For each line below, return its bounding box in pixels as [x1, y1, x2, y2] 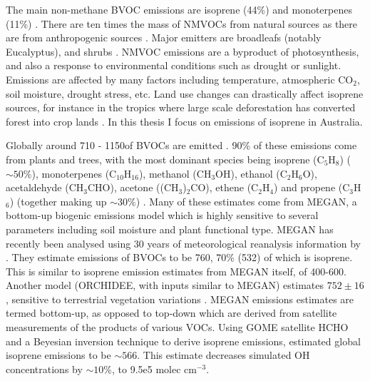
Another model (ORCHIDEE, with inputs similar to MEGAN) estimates [6, 278, 324, 293]
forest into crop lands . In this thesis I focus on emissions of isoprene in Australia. [6, 113, 363, 128]
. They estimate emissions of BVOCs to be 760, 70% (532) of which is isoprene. [6, 250, 353, 265]
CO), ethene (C [190, 180, 259, 195]
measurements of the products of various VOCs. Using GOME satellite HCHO [6, 320, 349, 335]
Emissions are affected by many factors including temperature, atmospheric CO [6, 71, 354, 86]
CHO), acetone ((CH [87, 180, 179, 195]
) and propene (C [274, 180, 350, 195]
